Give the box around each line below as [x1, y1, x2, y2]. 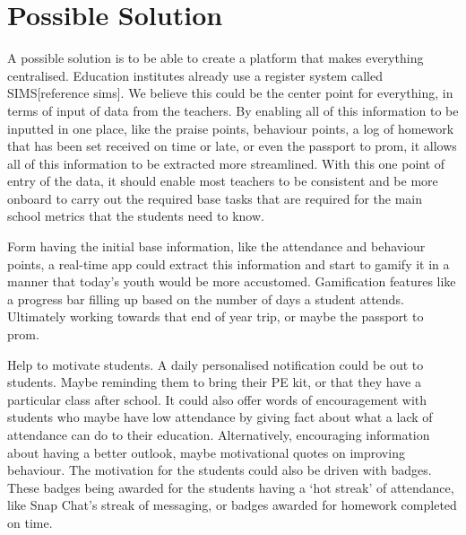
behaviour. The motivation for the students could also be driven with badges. [7, 460, 432, 479]
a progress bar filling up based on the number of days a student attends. [7, 289, 404, 308]
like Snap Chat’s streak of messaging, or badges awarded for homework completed [7, 496, 457, 514]
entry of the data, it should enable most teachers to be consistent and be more [7, 171, 438, 190]
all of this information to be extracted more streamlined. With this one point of [7, 153, 445, 172]
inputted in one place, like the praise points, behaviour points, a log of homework [7, 118, 454, 137]
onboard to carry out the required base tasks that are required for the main [7, 189, 422, 207]
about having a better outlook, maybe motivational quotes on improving [7, 443, 405, 461]
